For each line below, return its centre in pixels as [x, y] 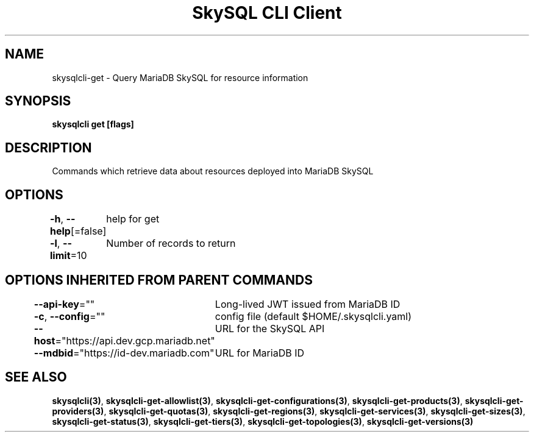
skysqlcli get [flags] [93, 124]
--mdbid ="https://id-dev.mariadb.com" [124, 353]
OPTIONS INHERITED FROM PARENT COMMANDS [159, 280]
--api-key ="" [64, 304]
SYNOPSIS [38, 101]
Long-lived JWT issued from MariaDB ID [308, 304]
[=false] [88, 231]
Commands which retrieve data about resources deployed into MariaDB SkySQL [213, 171]
